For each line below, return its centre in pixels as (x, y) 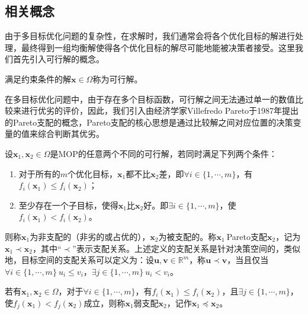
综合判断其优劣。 (71, 134)
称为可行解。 (118, 78)
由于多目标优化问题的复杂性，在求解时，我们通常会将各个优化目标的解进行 (150, 36)
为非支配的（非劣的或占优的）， (90, 236)
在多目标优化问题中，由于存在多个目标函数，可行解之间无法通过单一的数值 (150, 99)
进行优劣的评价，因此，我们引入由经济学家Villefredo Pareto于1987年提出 (160, 110)
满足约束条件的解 (38, 78)
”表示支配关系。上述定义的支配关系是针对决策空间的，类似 (186, 248)
